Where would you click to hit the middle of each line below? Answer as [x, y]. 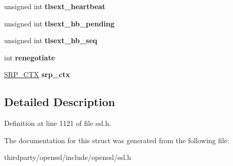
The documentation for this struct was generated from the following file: [117, 140]
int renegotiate [30, 57]
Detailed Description [60, 102]
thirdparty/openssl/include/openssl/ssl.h [68, 157]
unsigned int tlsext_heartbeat [55, 6]
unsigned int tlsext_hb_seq [51, 40]
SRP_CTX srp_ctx [37, 74]
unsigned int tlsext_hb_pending [59, 23]
